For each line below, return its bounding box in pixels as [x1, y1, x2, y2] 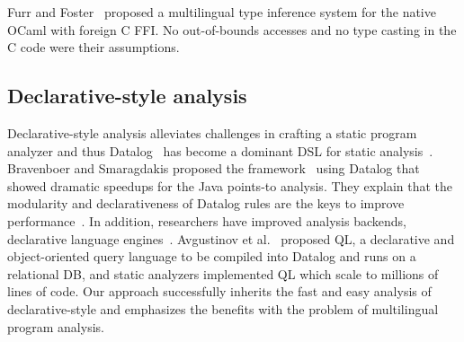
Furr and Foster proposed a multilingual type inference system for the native [7, 3, 436, 21]
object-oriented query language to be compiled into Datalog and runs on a [7, 247, 416, 266]
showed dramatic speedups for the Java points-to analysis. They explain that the [7, 176, 453, 195]
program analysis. [7, 317, 104, 336]
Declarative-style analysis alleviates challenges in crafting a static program [7, 123, 417, 142]
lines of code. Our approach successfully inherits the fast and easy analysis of [7, 282, 432, 301]
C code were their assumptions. [7, 38, 180, 57]
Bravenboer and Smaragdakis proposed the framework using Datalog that [7, 159, 420, 178]
